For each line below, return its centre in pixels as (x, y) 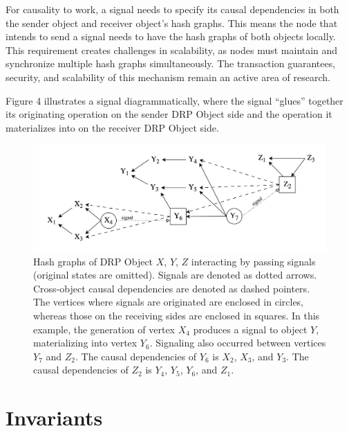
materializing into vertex (85, 343)
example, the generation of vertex (104, 329)
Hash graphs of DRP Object (93, 261)
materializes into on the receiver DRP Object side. (112, 127)
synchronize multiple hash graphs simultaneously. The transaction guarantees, (171, 63)
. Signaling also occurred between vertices (238, 343)
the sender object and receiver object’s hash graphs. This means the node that (172, 23)
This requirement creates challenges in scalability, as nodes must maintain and (172, 50)
